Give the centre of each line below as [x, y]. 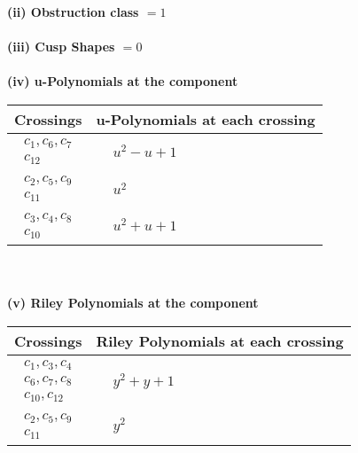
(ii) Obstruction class [73, 12]
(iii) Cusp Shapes [61, 47]
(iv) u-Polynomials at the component [123, 81]
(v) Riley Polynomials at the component [133, 303]
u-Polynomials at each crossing [206, 119]
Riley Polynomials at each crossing [220, 340]
